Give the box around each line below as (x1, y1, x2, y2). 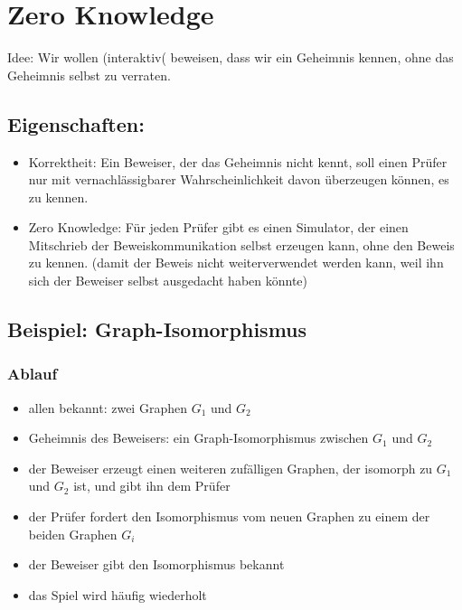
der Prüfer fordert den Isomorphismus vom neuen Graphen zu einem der (28, 507, 430, 526)
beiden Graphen (28, 524, 118, 543)
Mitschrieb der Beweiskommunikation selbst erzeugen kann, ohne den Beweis (28, 235, 455, 254)
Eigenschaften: (7, 109, 145, 137)
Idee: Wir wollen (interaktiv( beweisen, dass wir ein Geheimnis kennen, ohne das (7, 48, 454, 67)
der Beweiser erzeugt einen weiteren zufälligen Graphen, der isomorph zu (28, 458, 433, 477)
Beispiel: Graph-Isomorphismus (7, 315, 307, 343)
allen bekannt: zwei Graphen (28, 398, 187, 417)
